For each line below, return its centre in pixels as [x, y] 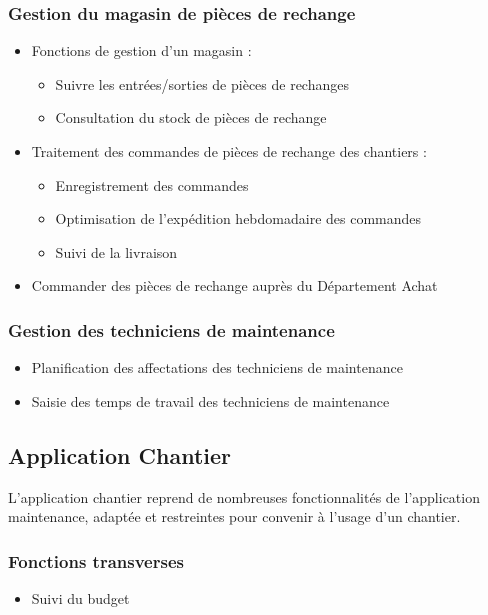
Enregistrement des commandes [152, 184]
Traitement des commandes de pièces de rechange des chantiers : [229, 151]
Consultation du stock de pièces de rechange [191, 117]
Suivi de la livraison [116, 251]
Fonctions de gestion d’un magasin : [141, 50]
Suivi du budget [80, 597]
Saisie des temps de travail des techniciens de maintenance [210, 400]
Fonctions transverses [96, 560]
